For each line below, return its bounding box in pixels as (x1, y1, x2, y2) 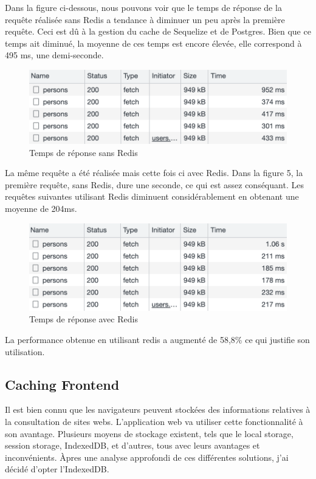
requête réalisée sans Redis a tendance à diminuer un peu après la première (5, 13, 285, 25)
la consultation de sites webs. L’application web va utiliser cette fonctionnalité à (5, 415, 303, 427)
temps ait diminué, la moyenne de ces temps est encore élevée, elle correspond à (5, 36, 302, 49)
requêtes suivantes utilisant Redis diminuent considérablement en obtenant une (5, 190, 299, 203)
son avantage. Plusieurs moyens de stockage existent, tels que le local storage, (5, 427, 294, 440)
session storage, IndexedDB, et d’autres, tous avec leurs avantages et (5, 439, 260, 452)
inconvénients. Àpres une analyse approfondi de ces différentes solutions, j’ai (5, 450, 289, 463)
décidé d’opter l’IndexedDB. (5, 463, 109, 475)
